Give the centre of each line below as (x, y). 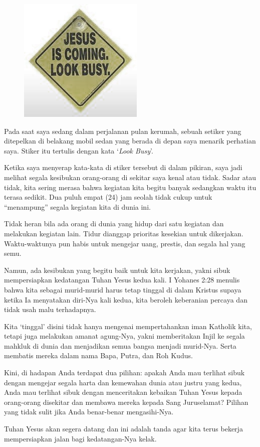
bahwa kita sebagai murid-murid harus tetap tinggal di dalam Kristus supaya (123, 289)
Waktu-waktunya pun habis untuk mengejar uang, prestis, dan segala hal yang (125, 243)
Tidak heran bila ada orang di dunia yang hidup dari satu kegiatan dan (114, 224)
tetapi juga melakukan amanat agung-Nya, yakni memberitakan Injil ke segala (124, 336)
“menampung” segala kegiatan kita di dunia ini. (77, 206)
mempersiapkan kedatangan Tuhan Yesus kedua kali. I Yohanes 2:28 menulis (122, 280)
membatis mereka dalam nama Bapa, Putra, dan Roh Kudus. (98, 355)
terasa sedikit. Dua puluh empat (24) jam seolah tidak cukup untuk (108, 197)
